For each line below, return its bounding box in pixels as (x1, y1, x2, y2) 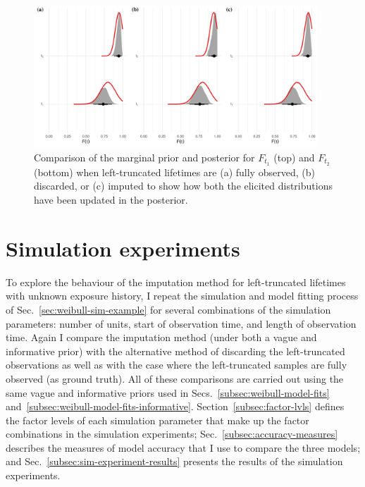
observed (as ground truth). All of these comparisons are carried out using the (6, 371, 344, 386)
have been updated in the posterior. (34, 192, 188, 207)
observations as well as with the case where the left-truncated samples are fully (6, 357, 347, 372)
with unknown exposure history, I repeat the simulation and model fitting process (6, 288, 359, 303)
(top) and (273, 149, 315, 164)
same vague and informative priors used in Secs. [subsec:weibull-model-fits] (6, 385, 330, 400)
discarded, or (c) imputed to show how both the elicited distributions (34, 178, 333, 193)
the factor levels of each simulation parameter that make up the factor (6, 412, 309, 427)
